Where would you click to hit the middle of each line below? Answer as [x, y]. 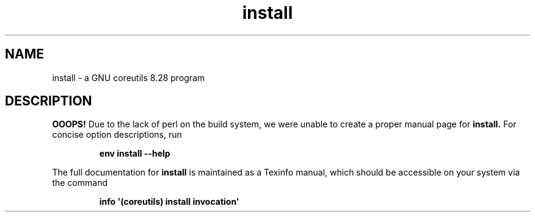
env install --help [135, 154]
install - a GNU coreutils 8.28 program [129, 77]
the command [80, 183]
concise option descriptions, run [117, 135]
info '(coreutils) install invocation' [169, 202]
